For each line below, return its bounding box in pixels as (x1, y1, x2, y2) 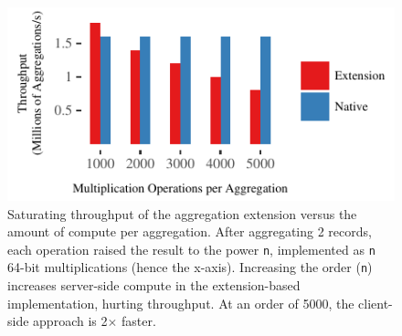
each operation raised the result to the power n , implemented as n (7, 239, 376, 258)
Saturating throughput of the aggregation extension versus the (7, 204, 357, 223)
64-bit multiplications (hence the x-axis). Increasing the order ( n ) (7, 257, 373, 277)
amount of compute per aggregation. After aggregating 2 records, (7, 222, 372, 241)
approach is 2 (33, 311, 108, 331)
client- (358, 293, 393, 312)
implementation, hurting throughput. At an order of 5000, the (7, 293, 354, 312)
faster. (122, 311, 156, 331)
